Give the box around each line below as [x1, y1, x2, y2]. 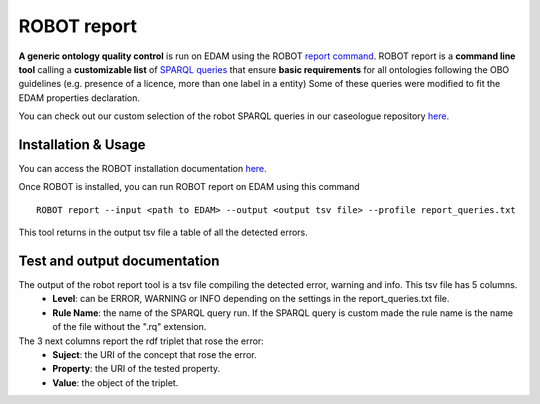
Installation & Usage [18, 136, 146, 153]
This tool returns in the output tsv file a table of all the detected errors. [18, 226, 309, 239]
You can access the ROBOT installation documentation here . [18, 163, 267, 175]
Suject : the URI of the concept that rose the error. [52, 349, 257, 361]
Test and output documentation [18, 253, 220, 269]
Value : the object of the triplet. [52, 376, 179, 389]
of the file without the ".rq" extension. [52, 321, 207, 333]
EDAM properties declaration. [18, 91, 140, 104]
